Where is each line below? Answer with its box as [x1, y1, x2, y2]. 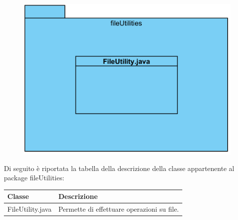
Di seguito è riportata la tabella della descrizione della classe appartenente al [4, 163, 235, 173]
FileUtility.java [7, 204, 52, 214]
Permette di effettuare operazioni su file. [58, 204, 179, 214]
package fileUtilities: [4, 172, 65, 183]
